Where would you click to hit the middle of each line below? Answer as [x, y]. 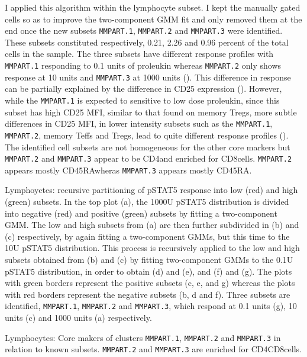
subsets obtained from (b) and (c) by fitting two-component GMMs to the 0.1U [149, 259]
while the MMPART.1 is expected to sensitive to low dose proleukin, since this [142, 100]
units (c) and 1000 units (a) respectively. [78, 317]
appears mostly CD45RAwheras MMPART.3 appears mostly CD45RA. [128, 170]
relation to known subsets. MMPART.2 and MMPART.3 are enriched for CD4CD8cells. [153, 349]
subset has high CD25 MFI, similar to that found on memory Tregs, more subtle [151, 112]
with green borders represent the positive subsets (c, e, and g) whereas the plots [150, 283]
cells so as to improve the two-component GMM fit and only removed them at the [153, 19]
